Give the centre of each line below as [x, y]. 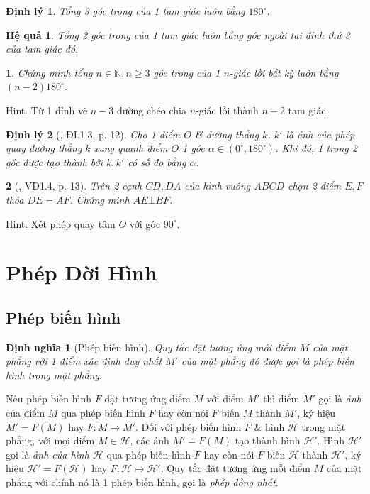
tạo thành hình [268, 440]
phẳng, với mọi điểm [50, 440]
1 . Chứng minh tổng [49, 72]
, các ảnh [150, 440]
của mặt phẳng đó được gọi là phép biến [268, 361]
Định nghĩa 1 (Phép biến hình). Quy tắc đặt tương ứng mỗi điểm [151, 347]
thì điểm [281, 399]
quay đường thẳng [44, 148]
